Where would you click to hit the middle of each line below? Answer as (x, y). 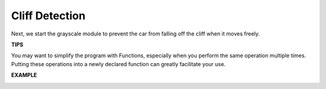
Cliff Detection (48, 16)
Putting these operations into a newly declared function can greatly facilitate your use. (118, 64)
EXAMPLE (24, 75)
